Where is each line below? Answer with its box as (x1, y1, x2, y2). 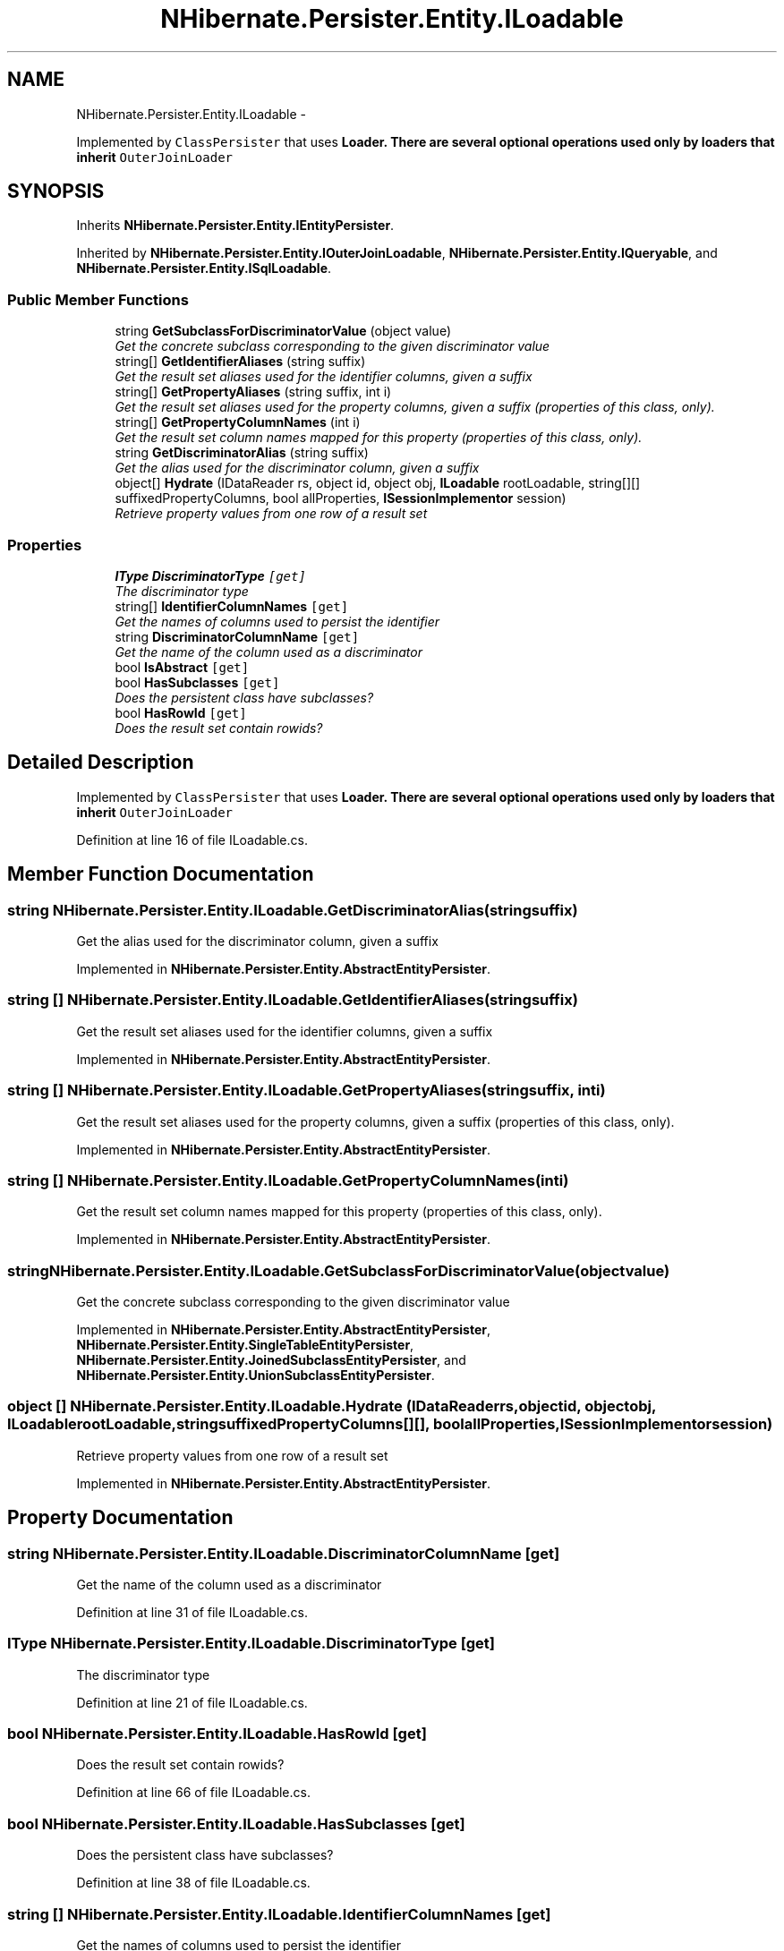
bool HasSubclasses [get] (115, 674, 280, 690)
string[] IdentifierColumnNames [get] (115, 598, 349, 614)
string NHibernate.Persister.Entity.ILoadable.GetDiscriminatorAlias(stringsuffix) (7, 900, 578, 919)
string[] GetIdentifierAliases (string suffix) (115, 354, 366, 370)
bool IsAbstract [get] (115, 659, 250, 675)
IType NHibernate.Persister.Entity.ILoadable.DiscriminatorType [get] (7, 1634, 495, 1653)
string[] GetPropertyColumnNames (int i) (115, 414, 361, 430)
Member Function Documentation (7, 863, 314, 886)
